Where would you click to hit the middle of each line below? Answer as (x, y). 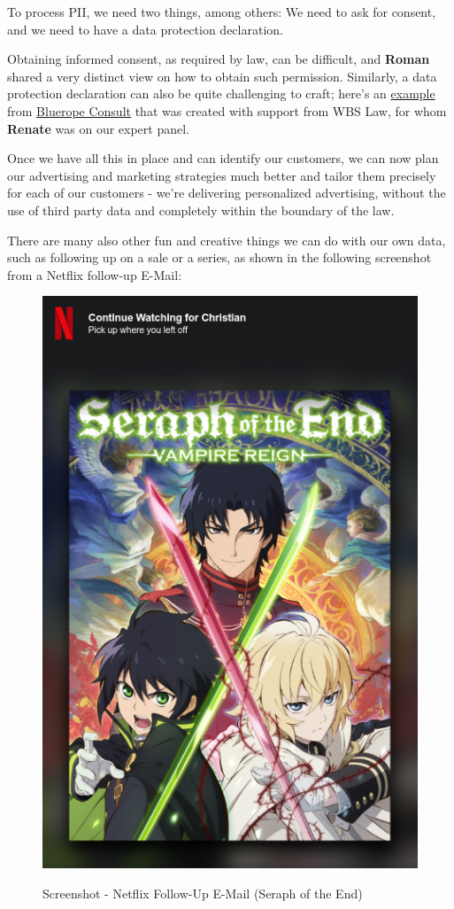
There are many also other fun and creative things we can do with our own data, (227, 240)
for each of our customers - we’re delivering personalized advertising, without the (227, 193)
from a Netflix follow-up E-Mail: (95, 274)
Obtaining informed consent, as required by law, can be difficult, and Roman (219, 59)
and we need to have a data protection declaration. (145, 29)
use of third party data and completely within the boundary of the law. (201, 210)
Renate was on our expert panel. (98, 128)
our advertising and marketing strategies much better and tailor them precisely (222, 175)
